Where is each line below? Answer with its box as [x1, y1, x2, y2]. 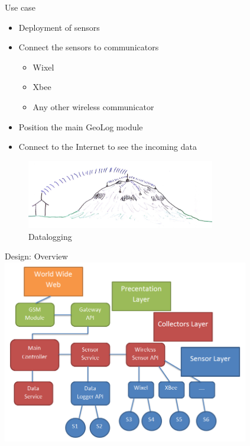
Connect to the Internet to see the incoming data [18, 140, 197, 153]
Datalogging [28, 230, 72, 242]
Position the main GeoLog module [18, 120, 143, 133]
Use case [5, 1, 35, 13]
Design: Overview [5, 250, 68, 262]
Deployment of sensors [18, 21, 100, 33]
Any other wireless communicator [33, 100, 154, 113]
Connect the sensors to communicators [18, 41, 159, 53]
